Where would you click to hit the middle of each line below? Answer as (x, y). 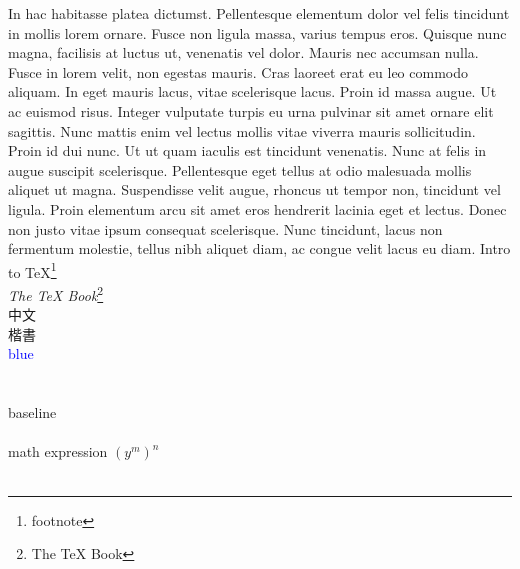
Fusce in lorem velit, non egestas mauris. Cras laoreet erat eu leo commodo (238, 71)
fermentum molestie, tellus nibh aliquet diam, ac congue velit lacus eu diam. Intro (259, 248)
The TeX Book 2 (56, 293)
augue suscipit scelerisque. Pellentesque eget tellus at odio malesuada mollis (240, 169)
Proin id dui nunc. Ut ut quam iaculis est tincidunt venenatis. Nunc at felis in (247, 150)
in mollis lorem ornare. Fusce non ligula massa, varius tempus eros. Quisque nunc (257, 32)
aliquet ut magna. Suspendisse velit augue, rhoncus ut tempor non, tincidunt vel (254, 189)
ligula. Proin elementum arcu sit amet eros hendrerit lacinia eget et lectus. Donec (257, 208)
